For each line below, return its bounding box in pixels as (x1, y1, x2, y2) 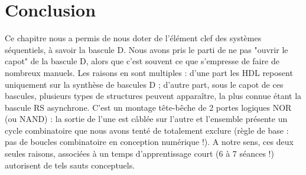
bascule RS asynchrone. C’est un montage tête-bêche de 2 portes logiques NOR (5, 101, 292, 113)
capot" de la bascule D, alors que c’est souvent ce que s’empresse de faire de (5, 55, 279, 67)
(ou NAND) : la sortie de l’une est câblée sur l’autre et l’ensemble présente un (5, 113, 288, 125)
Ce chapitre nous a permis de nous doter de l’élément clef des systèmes (5, 32, 262, 44)
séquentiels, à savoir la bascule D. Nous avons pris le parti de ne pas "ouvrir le (5, 43, 288, 55)
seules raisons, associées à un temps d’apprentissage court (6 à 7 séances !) (5, 147, 274, 160)
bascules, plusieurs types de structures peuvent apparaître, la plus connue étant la (5, 90, 302, 102)
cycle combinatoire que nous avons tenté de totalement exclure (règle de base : (5, 124, 289, 136)
